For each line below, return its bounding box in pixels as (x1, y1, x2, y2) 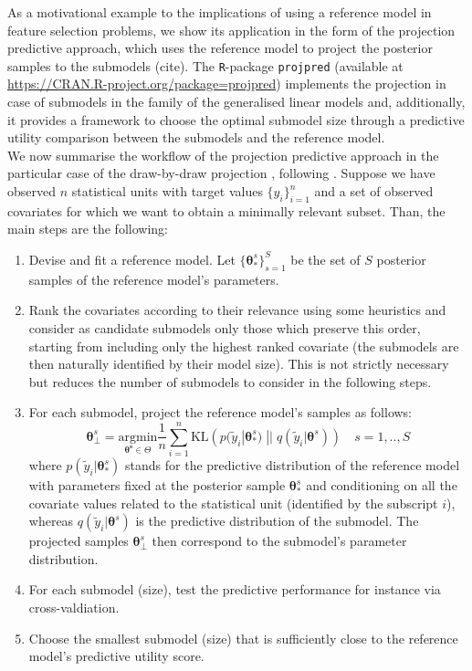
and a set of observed (314, 182, 434, 200)
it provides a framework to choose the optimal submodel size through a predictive (7, 110, 465, 129)
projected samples (28, 531, 129, 550)
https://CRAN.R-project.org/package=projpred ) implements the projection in (7, 74, 446, 93)
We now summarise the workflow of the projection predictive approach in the (7, 145, 439, 164)
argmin (118, 430, 158, 444)
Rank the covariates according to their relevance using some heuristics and (28, 300, 446, 320)
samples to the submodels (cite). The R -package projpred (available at (7, 56, 404, 75)
